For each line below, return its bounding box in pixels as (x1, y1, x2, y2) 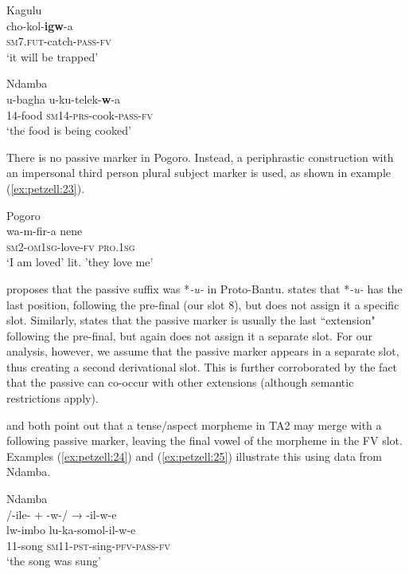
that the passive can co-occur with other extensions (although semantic (6, 374, 354, 391)
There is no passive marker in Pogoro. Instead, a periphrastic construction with (6, 148, 394, 165)
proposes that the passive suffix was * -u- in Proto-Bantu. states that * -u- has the (6, 280, 403, 297)
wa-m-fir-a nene (6, 222, 83, 239)
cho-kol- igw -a (6, 17, 73, 33)
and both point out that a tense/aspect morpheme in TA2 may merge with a (6, 416, 382, 433)
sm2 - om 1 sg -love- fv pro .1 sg (6, 238, 135, 254)
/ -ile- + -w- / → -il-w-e (6, 505, 117, 522)
